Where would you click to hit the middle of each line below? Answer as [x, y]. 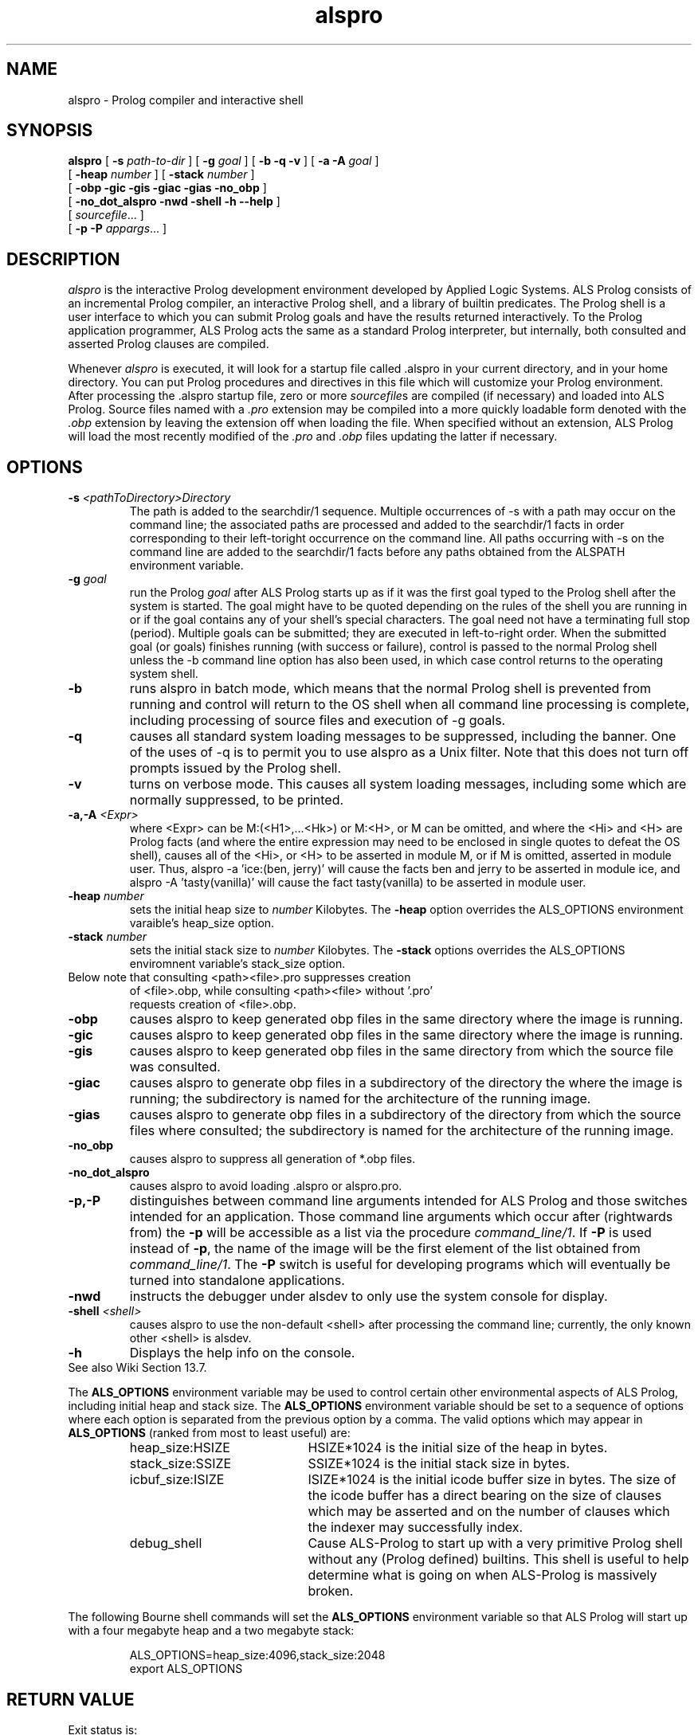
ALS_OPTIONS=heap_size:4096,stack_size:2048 [257, 1655]
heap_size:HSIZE [180, 1448]
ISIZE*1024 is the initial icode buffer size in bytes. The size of [492, 1480]
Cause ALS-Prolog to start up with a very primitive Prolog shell [495, 1543]
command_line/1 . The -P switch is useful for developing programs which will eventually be [400, 1265]
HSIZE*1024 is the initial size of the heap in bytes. [458, 1448]
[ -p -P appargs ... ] [118, 229]
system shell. [164, 674]
